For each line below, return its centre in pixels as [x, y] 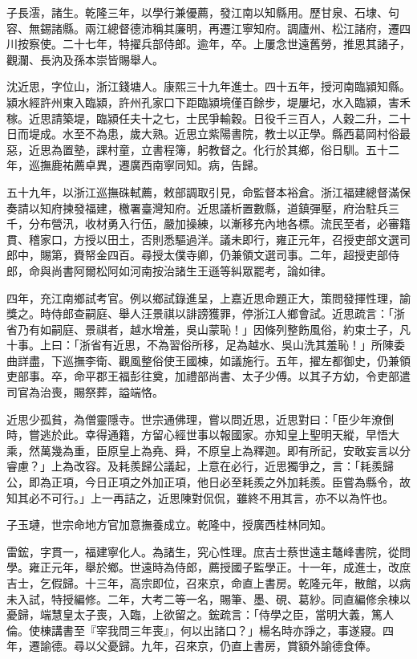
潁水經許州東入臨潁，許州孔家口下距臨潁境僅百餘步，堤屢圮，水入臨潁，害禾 [208, 102]
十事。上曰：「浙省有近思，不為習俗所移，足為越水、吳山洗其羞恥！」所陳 [200, 345]
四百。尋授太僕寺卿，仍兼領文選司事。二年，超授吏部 [247, 255]
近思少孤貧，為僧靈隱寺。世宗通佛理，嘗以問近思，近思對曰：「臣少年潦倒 [200, 419]
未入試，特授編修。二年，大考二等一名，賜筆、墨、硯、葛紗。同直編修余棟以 [208, 598]
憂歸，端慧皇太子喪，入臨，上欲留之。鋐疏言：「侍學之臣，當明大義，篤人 [200, 614]
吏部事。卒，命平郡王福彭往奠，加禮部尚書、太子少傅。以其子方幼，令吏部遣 [208, 376]
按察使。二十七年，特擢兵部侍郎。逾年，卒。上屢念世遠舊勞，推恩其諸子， [214, 44]
